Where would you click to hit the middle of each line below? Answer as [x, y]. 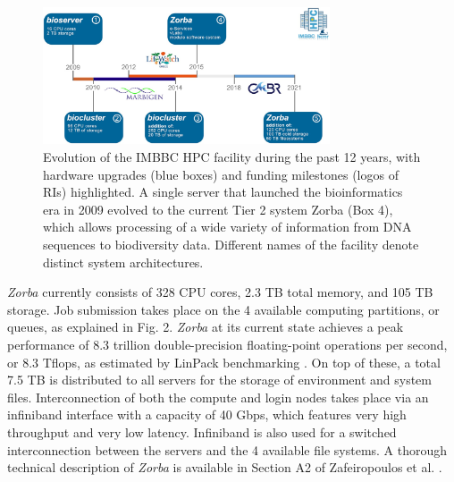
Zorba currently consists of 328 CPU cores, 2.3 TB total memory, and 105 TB [220, 292]
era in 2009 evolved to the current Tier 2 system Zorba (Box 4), [218, 209]
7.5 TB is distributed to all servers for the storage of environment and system [219, 380]
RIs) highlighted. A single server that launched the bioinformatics [223, 192]
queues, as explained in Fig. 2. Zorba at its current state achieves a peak [206, 327]
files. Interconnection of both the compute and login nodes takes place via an [218, 397]
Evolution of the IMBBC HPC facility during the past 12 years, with [232, 156]
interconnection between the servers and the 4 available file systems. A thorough [227, 449]
